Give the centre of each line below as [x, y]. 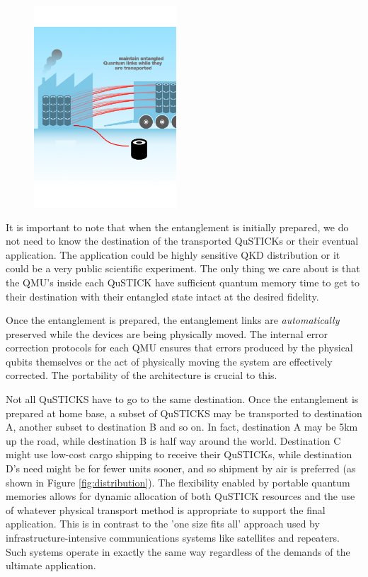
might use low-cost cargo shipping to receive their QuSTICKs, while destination [179, 454]
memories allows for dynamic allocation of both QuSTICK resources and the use [180, 496]
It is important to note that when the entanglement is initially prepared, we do [177, 227]
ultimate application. [51, 565]
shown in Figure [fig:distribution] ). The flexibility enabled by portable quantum [178, 482]
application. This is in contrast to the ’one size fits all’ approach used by [163, 524]
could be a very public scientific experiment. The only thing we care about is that [183, 268]
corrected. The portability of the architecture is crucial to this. [142, 375]
